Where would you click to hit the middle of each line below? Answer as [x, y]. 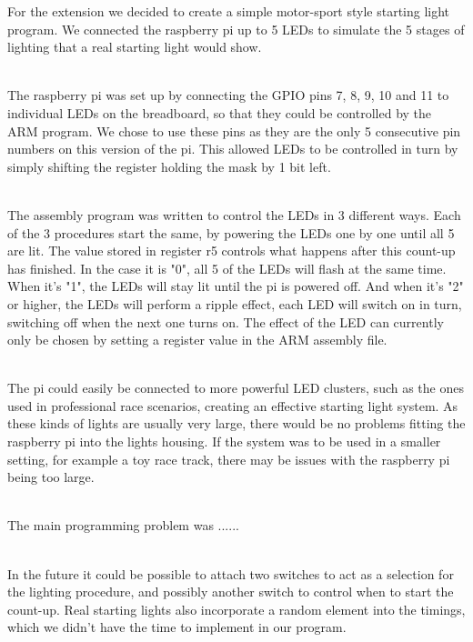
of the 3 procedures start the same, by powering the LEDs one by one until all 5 [231, 232]
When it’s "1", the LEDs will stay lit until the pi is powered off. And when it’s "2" [236, 286]
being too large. [51, 477]
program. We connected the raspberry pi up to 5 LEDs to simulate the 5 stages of [236, 29]
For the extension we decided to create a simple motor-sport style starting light [229, 11]
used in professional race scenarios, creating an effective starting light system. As [233, 405]
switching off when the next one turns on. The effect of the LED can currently [226, 321]
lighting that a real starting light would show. [135, 47]
